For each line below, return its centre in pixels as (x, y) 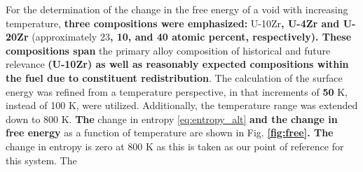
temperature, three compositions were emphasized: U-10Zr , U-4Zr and (173, 23)
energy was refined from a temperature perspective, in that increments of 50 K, (177, 91)
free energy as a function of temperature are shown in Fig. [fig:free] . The (170, 132)
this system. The (41, 160)
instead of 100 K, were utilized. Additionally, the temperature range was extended (182, 105)
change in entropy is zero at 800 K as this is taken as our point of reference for (175, 146)
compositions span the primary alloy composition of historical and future (168, 50)
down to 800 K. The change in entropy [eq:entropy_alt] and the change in (172, 119)
